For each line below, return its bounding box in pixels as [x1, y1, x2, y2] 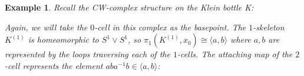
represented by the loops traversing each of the [5, 48, 170, 60]
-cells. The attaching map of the [177, 48, 293, 60]
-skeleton [253, 20, 285, 33]
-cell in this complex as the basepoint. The [94, 20, 246, 33]
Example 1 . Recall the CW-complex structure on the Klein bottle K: [5, 1, 254, 13]
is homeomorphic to [28, 33, 99, 46]
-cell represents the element [5, 59, 103, 71]
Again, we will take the [5, 20, 88, 33]
